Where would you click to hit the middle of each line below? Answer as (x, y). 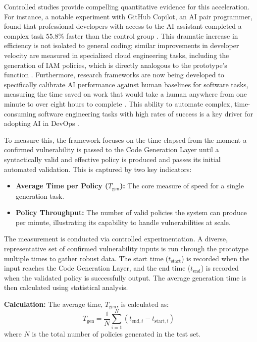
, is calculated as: (143, 304)
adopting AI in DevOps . (42, 123)
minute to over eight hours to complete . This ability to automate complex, (118, 103)
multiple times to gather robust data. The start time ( (86, 258)
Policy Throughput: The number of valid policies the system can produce (131, 212)
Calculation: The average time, (53, 304)
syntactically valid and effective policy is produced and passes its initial (112, 159)
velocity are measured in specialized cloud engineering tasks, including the (117, 55)
